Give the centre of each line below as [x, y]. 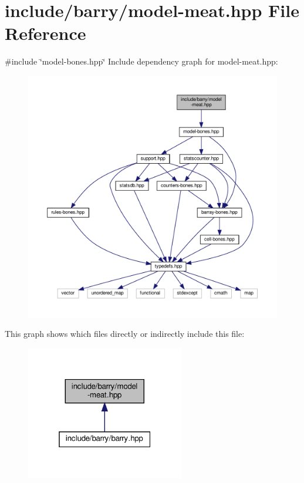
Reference [45, 33]
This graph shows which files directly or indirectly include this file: [125, 334]
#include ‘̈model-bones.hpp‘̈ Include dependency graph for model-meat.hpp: [141, 61]
